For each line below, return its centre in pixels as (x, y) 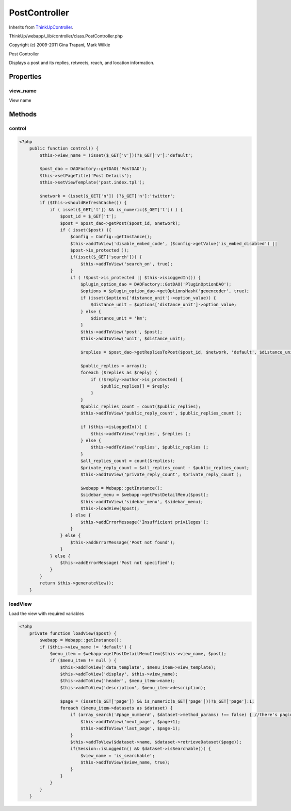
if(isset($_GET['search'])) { (106, 257)
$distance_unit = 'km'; (119, 318)
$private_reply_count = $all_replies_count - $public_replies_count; (165, 468)
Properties (25, 76)
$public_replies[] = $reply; (136, 386)
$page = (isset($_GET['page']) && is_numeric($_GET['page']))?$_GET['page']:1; (157, 701)
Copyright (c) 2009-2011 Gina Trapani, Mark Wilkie (60, 45)
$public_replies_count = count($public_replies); (141, 407)
